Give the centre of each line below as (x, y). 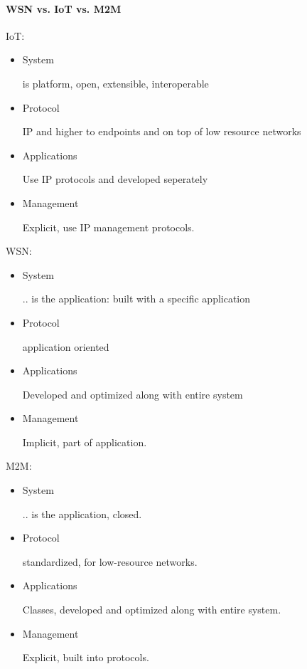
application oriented (66, 346)
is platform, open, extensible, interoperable (115, 83)
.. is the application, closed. (82, 513)
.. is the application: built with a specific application (136, 299)
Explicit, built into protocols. (86, 657)
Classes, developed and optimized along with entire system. (152, 610)
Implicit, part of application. (85, 442)
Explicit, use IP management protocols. (108, 227)
